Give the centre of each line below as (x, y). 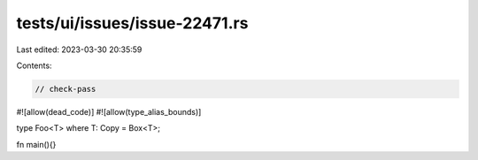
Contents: (34, 65)
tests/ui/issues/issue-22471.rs (132, 23)
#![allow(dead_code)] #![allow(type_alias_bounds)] (109, 111)
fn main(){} (36, 144)
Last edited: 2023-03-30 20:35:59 (79, 50)
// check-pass (66, 89)
